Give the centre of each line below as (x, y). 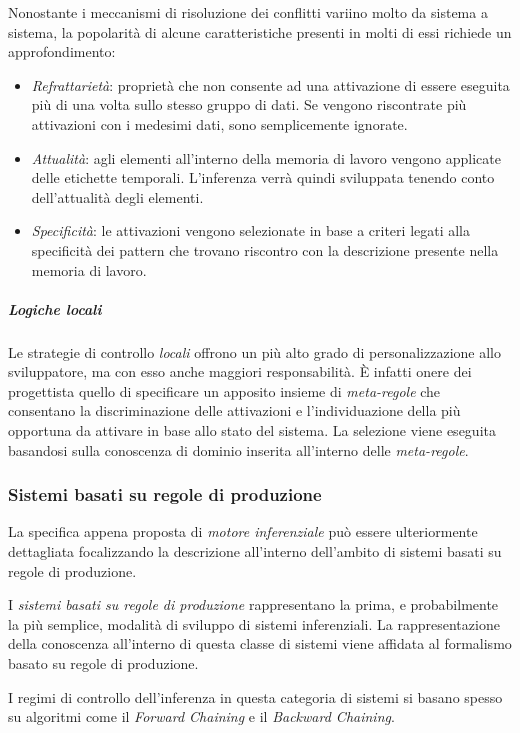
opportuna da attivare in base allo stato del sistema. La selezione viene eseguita (252, 430)
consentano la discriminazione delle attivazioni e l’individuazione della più (234, 410)
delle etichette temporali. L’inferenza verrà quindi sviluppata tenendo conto (263, 177)
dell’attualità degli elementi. (117, 196)
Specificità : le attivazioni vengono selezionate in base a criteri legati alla (251, 230)
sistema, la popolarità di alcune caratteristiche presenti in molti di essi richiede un (260, 31)
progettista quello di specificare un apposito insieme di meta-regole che (224, 390)
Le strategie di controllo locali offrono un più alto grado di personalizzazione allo (254, 351)
